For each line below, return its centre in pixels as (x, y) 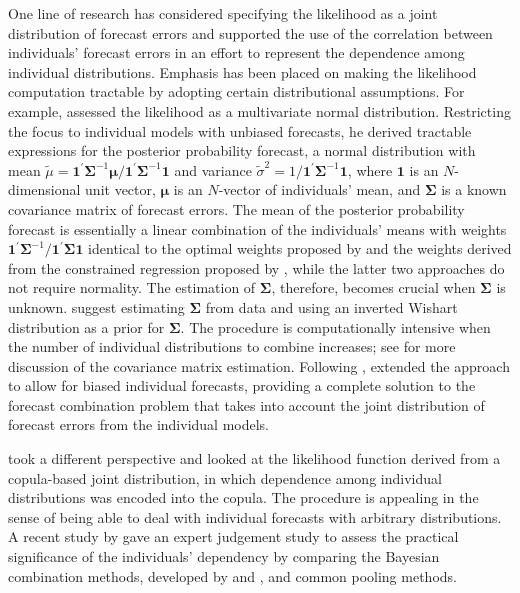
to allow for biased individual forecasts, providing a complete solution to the (242, 385)
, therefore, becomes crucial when (373, 287)
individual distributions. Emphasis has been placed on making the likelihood (242, 71)
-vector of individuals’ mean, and (319, 189)
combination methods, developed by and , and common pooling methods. (232, 575)
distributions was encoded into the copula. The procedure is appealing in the (243, 497)
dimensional (44, 189)
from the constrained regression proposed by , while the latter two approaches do (256, 267)
